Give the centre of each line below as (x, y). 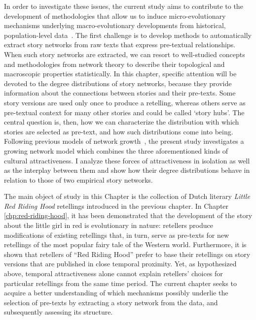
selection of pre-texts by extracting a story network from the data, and (111, 302)
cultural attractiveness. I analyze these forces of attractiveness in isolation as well (127, 160)
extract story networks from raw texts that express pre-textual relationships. (120, 45)
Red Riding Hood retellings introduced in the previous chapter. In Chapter (116, 206)
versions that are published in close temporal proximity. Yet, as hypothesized (120, 264)
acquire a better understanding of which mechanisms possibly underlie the (116, 293)
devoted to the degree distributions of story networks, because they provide (118, 83)
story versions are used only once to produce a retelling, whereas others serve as (125, 102)
